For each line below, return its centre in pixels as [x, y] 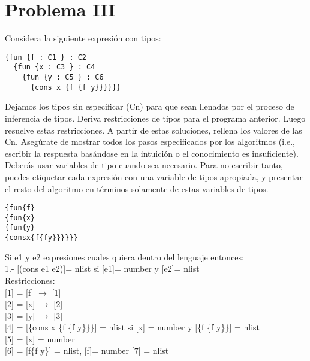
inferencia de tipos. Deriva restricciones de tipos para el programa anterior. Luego [155, 118]
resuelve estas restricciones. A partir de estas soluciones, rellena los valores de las [154, 130]
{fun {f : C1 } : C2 [46, 57]
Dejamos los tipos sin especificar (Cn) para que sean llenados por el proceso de [150, 106]
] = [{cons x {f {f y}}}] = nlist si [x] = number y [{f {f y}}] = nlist [136, 327]
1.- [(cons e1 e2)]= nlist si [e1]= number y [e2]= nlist [102, 269]
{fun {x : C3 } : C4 [54, 67]
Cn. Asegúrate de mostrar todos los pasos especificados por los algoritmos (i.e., [150, 142]
